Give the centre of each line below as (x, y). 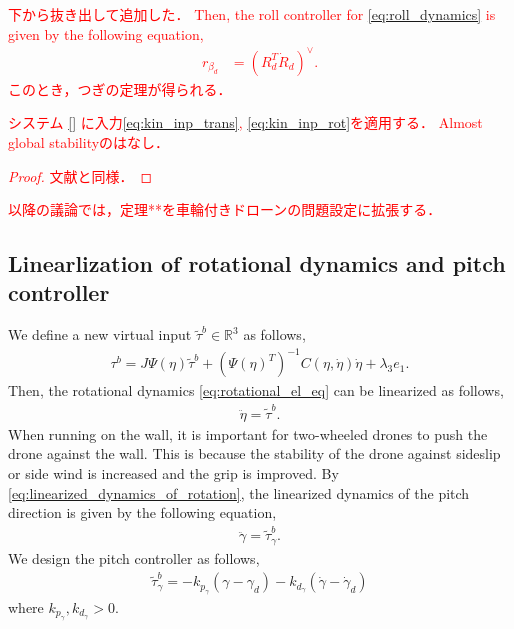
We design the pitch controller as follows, (134, 557)
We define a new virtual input (100, 334)
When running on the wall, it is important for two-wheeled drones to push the (248, 433)
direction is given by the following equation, (142, 512)
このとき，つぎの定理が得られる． (120, 88)
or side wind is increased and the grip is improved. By (173, 472)
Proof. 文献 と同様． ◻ (80, 175)
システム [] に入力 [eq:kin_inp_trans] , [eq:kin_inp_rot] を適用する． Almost (245, 122)
